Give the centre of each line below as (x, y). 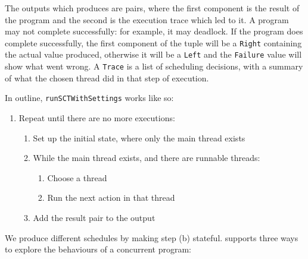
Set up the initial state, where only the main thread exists (139, 138)
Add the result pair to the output (94, 217)
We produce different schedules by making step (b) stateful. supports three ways (152, 237)
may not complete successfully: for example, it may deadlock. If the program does (154, 31)
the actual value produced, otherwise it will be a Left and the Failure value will (153, 54)
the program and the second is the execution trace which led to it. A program (147, 19)
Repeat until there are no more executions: (97, 118)
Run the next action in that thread (111, 198)
